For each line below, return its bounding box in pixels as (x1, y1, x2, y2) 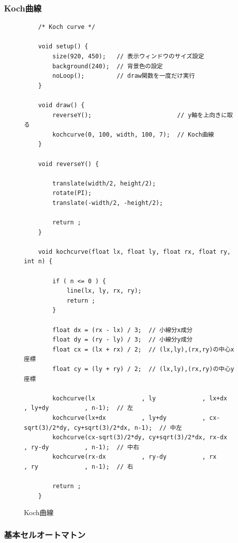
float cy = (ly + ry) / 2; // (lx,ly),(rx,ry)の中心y (52, 365, 235, 372)
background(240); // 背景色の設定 (52, 62, 163, 70)
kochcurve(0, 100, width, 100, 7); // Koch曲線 (52, 131, 214, 138)
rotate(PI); (52, 189, 92, 197)
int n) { (24, 258, 53, 265)
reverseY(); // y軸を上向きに (52, 111, 227, 119)
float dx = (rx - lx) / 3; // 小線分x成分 (52, 326, 193, 334)
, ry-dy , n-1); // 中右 (24, 443, 139, 451)
